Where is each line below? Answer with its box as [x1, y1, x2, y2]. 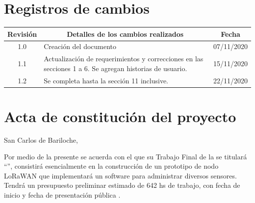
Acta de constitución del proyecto [4, 106, 236, 127]
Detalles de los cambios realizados [67, 28, 184, 39]
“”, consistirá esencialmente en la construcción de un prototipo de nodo [4, 161, 219, 171]
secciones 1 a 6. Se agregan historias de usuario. [44, 63, 187, 73]
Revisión [7, 28, 37, 39]
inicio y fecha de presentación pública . [4, 189, 121, 200]
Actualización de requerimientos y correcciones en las [44, 53, 204, 64]
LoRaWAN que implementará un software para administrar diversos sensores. [4, 170, 237, 180]
